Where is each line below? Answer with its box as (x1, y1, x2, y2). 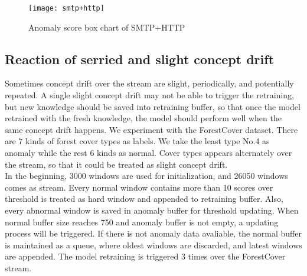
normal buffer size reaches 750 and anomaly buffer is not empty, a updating (5, 215, 279, 228)
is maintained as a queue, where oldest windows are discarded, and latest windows (5, 238, 302, 251)
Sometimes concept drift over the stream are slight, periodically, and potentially (5, 77, 294, 89)
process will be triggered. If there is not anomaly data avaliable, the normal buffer (5, 227, 302, 240)
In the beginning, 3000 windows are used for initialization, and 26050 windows (5, 169, 288, 182)
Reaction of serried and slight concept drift (5, 49, 275, 68)
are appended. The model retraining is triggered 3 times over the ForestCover (5, 250, 286, 262)
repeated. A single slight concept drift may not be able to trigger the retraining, (5, 89, 295, 101)
